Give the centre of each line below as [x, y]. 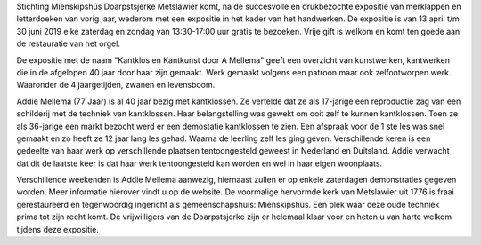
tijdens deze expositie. [58, 229]
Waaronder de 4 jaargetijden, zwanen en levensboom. [116, 85]
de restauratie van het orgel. [68, 43]
